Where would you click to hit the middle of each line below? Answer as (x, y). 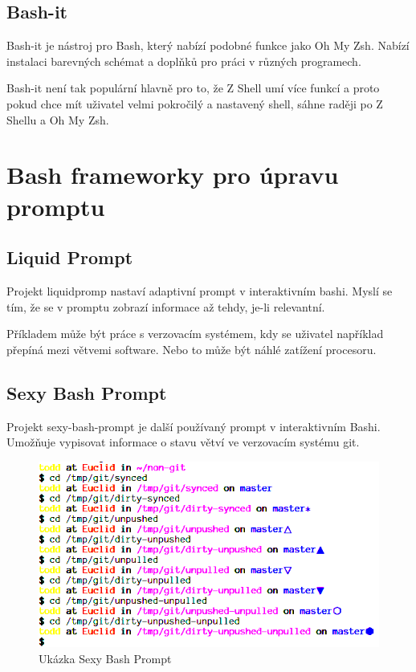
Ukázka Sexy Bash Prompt (105, 658)
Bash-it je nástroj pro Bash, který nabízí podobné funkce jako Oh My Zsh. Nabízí (208, 45)
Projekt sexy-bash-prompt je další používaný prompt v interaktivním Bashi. (194, 426)
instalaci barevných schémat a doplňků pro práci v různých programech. (184, 61)
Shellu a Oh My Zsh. (58, 119)
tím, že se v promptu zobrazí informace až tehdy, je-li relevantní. (166, 306)
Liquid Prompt (70, 257)
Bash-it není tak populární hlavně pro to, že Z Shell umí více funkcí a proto (193, 88)
